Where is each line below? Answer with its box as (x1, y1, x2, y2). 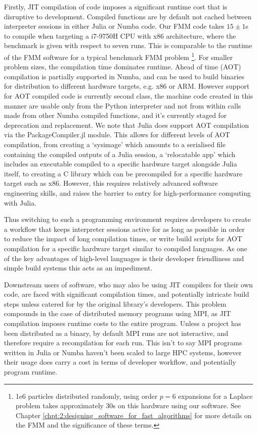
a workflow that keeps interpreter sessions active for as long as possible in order (4, 223, 245, 234)
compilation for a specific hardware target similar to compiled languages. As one (4, 243, 248, 253)
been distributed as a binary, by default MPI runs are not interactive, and (4, 327, 228, 338)
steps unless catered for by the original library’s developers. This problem (4, 298, 226, 309)
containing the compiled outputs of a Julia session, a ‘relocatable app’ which (4, 149, 236, 159)
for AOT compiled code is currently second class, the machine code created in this (4, 91, 253, 101)
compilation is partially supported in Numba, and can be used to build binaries (4, 71, 245, 81)
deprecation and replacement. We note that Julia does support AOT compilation (4, 119, 249, 130)
